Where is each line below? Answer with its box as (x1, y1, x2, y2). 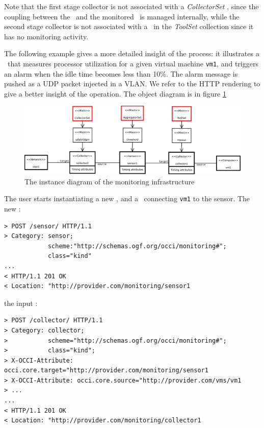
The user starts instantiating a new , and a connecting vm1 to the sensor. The (4, 193, 250, 204)
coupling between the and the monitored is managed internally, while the (4, 11, 240, 21)
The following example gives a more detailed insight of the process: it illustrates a (4, 48, 259, 59)
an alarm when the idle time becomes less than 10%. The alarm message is (4, 68, 238, 79)
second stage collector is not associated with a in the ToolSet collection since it (4, 21, 254, 32)
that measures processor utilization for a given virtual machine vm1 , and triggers (7, 58, 258, 68)
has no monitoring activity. (4, 31, 89, 41)
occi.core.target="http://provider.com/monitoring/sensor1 (4, 367, 208, 374)
